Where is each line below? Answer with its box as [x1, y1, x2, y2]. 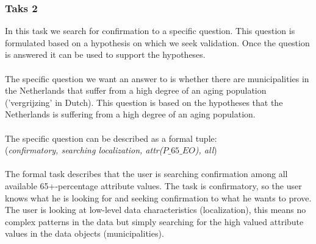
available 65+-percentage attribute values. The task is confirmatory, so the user [5, 179, 302, 192]
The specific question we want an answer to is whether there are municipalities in [5, 72, 309, 85]
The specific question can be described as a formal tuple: [5, 131, 217, 144]
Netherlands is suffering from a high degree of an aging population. [5, 108, 256, 120]
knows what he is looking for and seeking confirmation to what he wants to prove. [5, 191, 312, 204]
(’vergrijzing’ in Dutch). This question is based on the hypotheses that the [5, 96, 283, 108]
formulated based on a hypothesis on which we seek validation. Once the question [5, 36, 310, 49]
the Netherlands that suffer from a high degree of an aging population [5, 84, 267, 97]
